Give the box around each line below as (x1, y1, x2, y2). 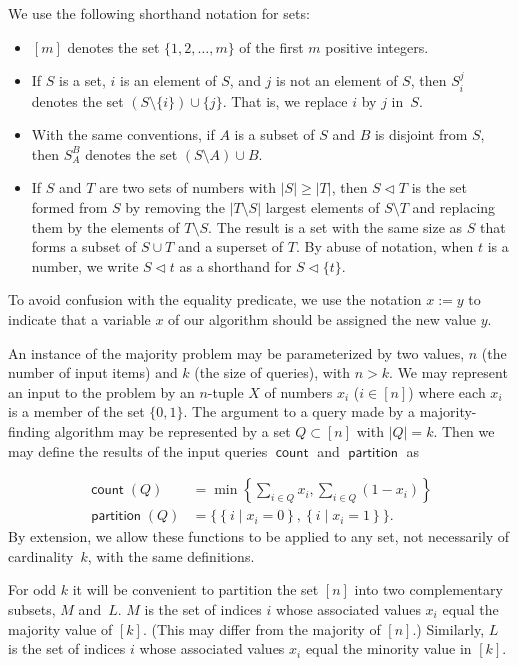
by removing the (125, 196, 225, 217)
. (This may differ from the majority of (142, 618, 381, 639)
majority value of (8, 618, 113, 639)
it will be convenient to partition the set (72, 579, 319, 600)
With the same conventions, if (31, 124, 215, 145)
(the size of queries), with (194, 362, 351, 383)
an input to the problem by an (8, 381, 195, 402)
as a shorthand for (179, 255, 292, 276)
